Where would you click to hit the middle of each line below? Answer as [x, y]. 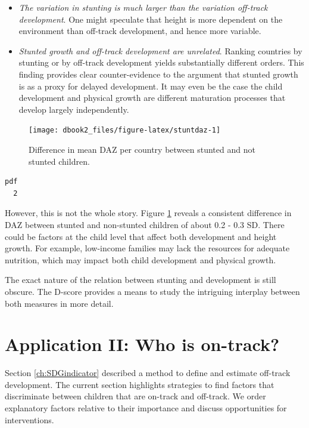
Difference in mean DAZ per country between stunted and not [142, 149]
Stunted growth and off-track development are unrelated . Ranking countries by [160, 50]
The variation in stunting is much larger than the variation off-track [143, 7]
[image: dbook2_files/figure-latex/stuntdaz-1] [125, 130]
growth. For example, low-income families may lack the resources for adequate [147, 248]
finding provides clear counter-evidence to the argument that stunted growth [158, 74]
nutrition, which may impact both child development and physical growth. [141, 259]
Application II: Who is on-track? [142, 344]
